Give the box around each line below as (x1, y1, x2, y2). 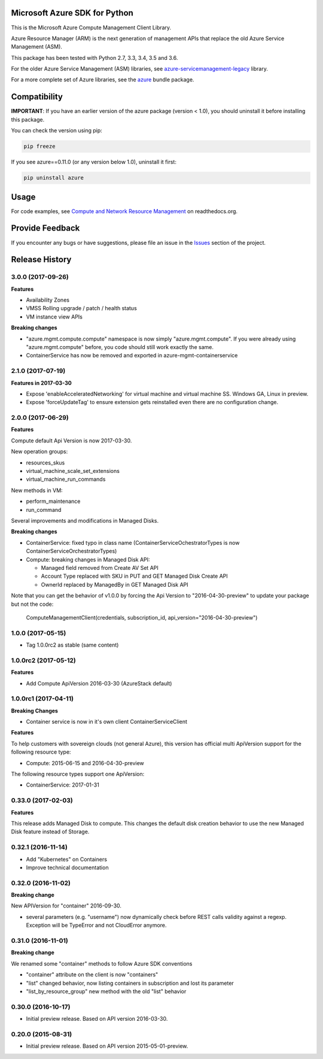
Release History (11, 254, 72, 265)
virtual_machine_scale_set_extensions (26, 468, 120, 475)
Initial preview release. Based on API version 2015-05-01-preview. (26, 1042, 188, 1050)
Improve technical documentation (26, 864, 109, 871)
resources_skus (26, 459, 65, 466)
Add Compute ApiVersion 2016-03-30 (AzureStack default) (26, 679, 172, 687)
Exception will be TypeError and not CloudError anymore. (26, 922, 167, 929)
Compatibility (11, 92, 63, 102)
